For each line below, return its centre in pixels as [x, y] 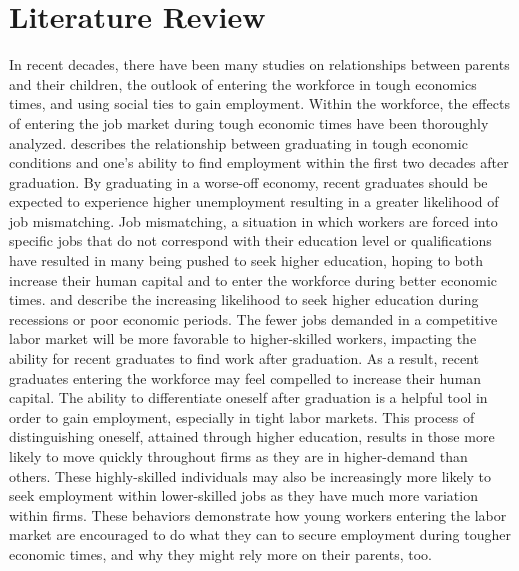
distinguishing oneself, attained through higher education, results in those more [252, 436]
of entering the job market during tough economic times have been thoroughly [249, 122]
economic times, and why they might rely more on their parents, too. [221, 553]
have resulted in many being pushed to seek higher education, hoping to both [246, 260]
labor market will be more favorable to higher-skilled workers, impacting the [243, 338]
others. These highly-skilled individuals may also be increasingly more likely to [250, 475]
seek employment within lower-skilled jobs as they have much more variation [243, 495]
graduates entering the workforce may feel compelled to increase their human [245, 377]
